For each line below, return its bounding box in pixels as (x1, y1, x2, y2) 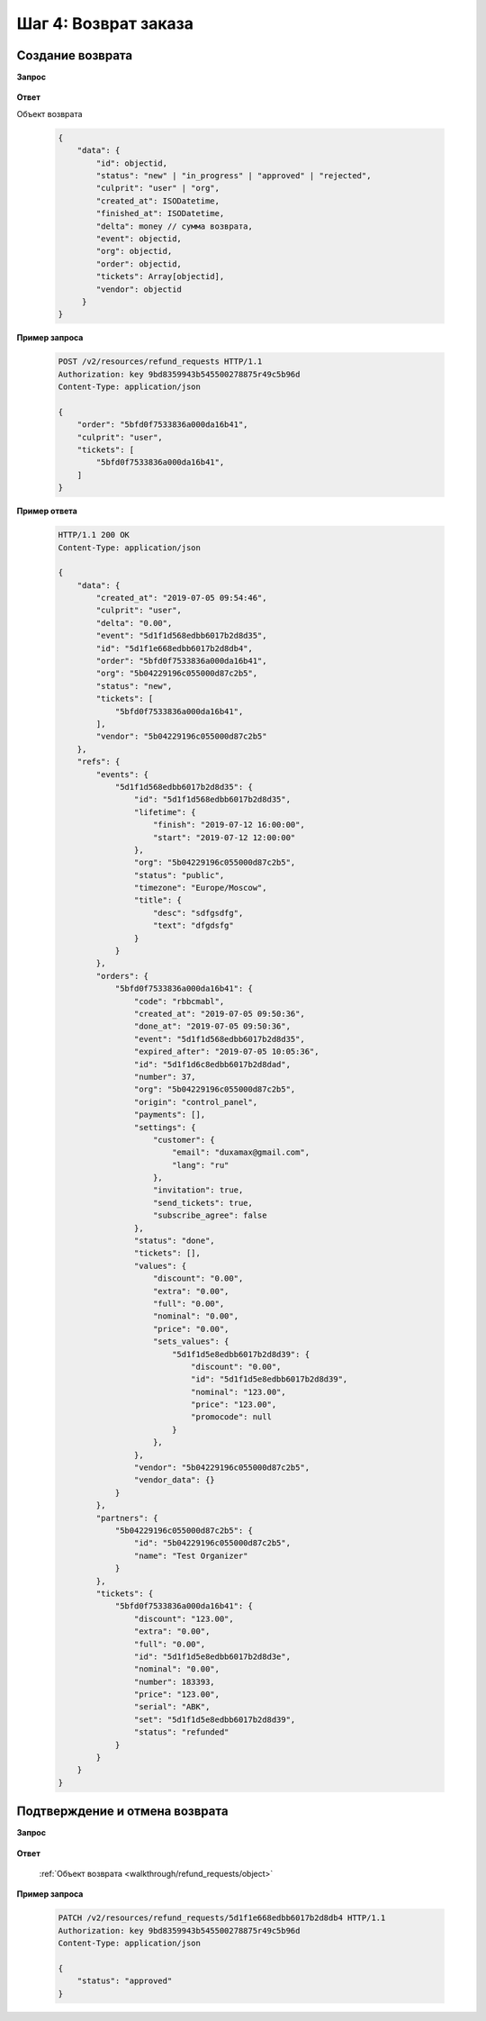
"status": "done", (133, 1236, 215, 1246)
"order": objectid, (95, 258, 182, 269)
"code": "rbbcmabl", (133, 996, 225, 1006)
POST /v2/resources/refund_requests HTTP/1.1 (58, 357, 263, 367)
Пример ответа (16, 505, 78, 517)
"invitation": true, (153, 1185, 244, 1195)
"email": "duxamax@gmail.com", (171, 1147, 310, 1157)
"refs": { (76, 757, 121, 767)
